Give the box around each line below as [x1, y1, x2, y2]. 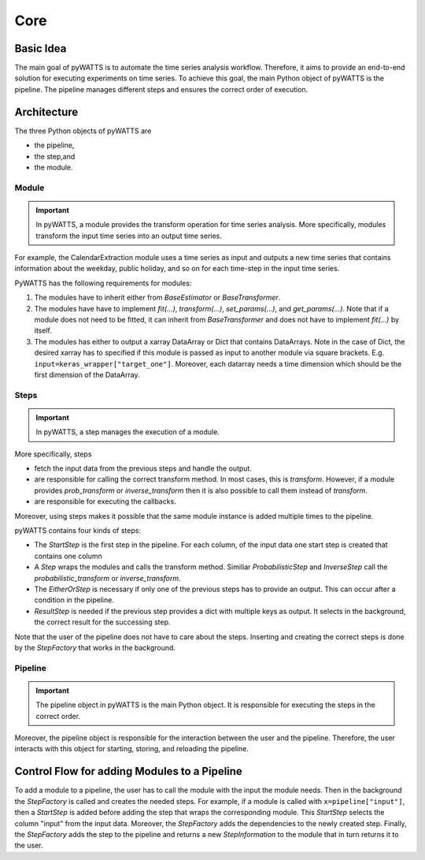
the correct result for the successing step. [34, 617, 171, 627]
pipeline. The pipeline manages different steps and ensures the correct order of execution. [14, 84, 309, 94]
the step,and [34, 151, 76, 161]
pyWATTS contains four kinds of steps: [14, 526, 142, 535]
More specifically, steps [14, 449, 92, 459]
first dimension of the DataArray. [34, 370, 141, 379]
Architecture [14, 105, 79, 118]
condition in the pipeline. [34, 595, 114, 605]
